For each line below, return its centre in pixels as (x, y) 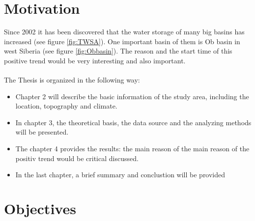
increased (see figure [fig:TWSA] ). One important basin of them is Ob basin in (122, 41)
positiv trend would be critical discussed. (77, 158)
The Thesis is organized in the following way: (72, 80)
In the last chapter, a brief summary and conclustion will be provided (120, 175)
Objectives (40, 208)
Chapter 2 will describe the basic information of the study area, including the (132, 96)
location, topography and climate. (66, 106)
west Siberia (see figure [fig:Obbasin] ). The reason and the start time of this (118, 51)
